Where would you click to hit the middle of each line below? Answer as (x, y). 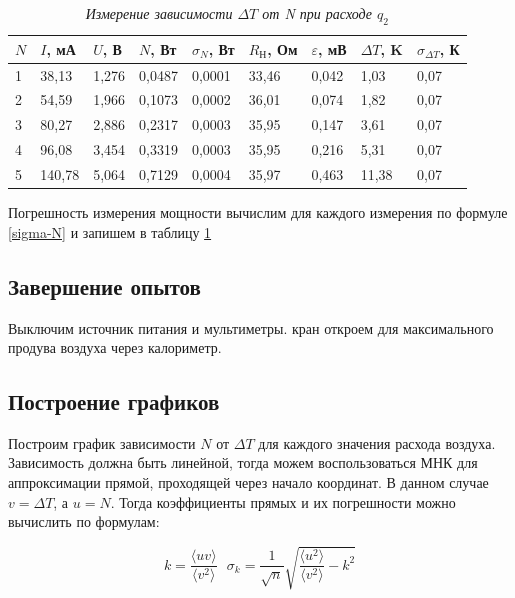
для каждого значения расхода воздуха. (377, 442)
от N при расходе (317, 13)
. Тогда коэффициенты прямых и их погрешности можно (283, 501)
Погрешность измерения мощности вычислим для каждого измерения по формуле (258, 212)
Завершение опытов (104, 285)
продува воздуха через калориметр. (115, 347)
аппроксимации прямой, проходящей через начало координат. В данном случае (248, 482)
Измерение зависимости (159, 13)
